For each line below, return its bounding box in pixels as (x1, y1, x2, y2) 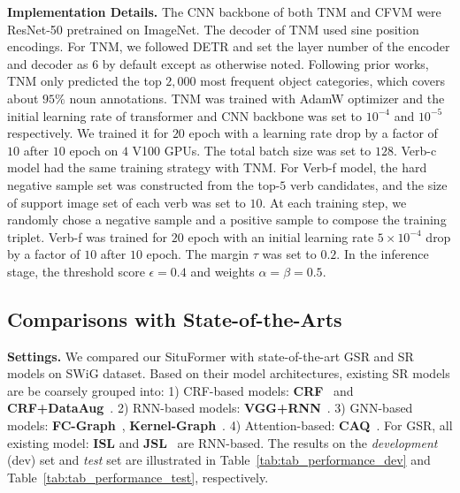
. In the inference (336, 245, 429, 263)
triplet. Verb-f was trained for (7, 227, 168, 246)
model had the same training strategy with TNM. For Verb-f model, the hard (7, 158, 427, 177)
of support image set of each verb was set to (7, 193, 246, 211)
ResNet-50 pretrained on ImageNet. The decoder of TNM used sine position (7, 19, 419, 38)
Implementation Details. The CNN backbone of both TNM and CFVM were (7, 3, 441, 20)
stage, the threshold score (7, 262, 145, 280)
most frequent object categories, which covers (200, 72, 446, 90)
